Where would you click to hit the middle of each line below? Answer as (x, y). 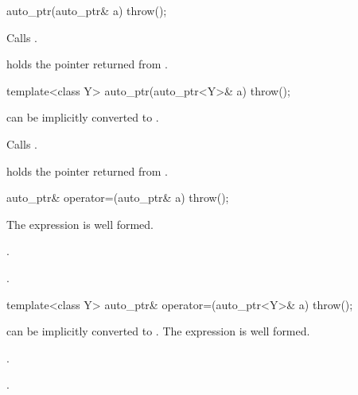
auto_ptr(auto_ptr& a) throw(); (87, 10)
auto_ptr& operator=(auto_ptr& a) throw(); (118, 197)
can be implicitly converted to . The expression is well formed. (158, 331)
